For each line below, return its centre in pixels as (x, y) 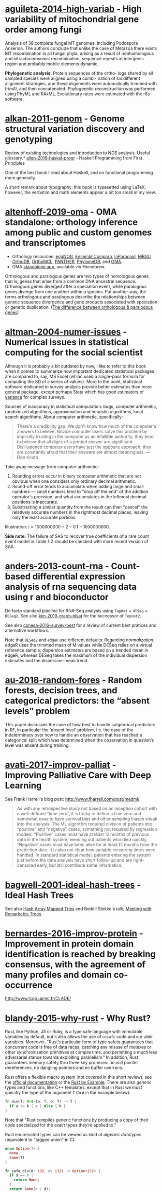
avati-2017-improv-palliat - (60, 765)
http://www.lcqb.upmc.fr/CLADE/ (38, 999)
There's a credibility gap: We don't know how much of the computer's (86, 426)
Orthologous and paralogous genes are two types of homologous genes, (77, 276)
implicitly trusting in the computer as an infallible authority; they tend (85, 437)
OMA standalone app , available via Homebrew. (59, 266)
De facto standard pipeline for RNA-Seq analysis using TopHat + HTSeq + (76, 611)
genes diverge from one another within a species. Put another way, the (76, 291)
